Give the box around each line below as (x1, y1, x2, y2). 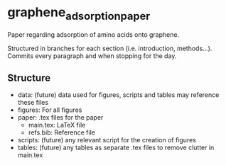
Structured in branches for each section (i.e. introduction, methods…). (7, 44, 212, 52)
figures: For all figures (17, 106, 82, 114)
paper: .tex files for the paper (17, 113, 104, 122)
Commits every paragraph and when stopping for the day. (7, 51, 177, 60)
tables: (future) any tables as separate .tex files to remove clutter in (17, 143, 215, 152)
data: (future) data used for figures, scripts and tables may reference (17, 91, 220, 99)
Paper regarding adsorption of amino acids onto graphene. (7, 30, 180, 39)
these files (17, 98, 48, 107)
